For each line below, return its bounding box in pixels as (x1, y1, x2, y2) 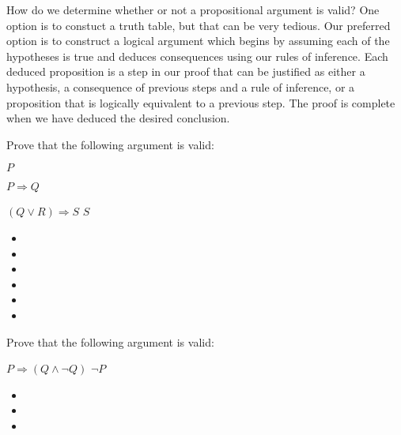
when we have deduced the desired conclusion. (6, 110, 230, 126)
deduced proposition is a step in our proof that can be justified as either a (6, 63, 365, 80)
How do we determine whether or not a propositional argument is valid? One (6, 2, 380, 17)
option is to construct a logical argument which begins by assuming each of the (6, 32, 390, 49)
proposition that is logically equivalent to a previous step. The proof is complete (6, 94, 395, 111)
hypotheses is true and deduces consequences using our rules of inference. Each (6, 47, 388, 64)
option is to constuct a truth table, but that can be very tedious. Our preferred (6, 17, 391, 33)
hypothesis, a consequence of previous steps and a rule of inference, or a (6, 78, 355, 95)
